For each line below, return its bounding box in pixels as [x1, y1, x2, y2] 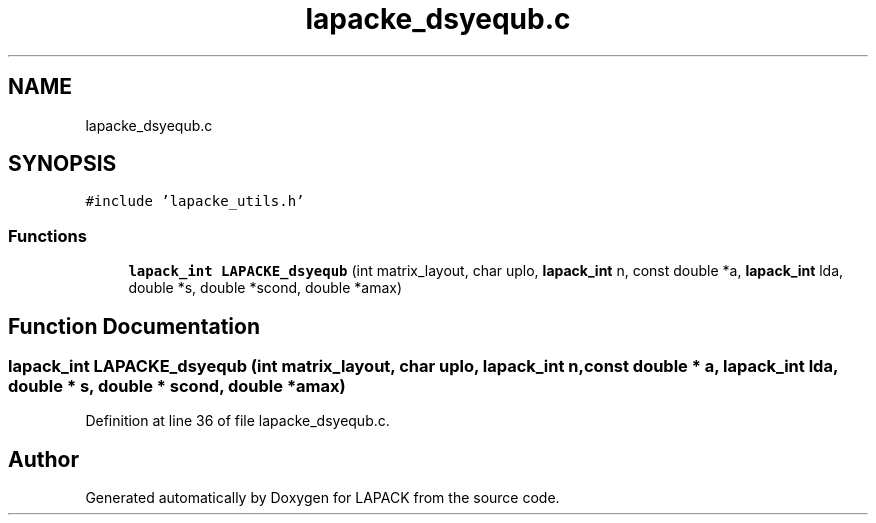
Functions [8, 225, 87, 246]
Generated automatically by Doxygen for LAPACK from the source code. [85, 489, 560, 507]
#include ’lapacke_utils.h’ [85, 193, 305, 210]
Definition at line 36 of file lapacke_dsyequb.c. [85, 412, 390, 430]
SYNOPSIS [8, 151, 117, 177]
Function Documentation [8, 313, 260, 339]
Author [8, 446, 79, 472]
